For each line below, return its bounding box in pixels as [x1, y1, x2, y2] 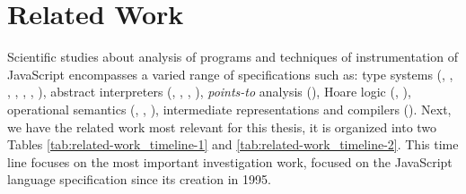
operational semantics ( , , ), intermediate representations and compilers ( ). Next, [7, 99, 452, 118]
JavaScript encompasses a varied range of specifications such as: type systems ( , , [7, 64, 453, 83]
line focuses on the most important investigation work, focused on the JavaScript [7, 152, 453, 171]
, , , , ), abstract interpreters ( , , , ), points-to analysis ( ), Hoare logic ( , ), [7, 82, 411, 101]
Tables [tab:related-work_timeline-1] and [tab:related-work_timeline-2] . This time [7, 135, 459, 154]
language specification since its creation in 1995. [7, 170, 271, 189]
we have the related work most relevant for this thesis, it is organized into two [7, 117, 437, 136]
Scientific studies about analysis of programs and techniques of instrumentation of [7, 47, 458, 66]
